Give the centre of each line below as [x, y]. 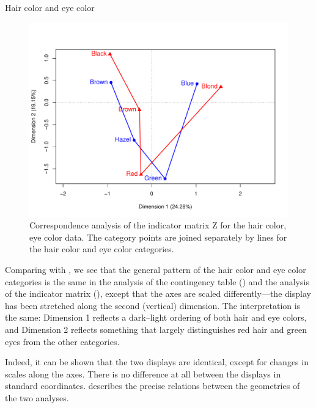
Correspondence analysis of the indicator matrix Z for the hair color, [158, 225]
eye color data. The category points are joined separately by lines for [158, 237]
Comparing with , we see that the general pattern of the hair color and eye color [156, 269]
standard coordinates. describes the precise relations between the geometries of [152, 386]
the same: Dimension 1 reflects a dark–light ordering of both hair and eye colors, [156, 317]
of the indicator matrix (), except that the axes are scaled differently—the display [158, 293]
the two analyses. [37, 397]
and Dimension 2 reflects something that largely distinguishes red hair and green [156, 329]
